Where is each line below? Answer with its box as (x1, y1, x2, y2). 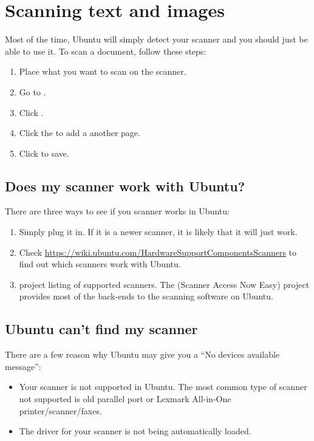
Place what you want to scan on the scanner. (19, 65, 186, 78)
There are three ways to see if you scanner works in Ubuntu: (5, 205, 230, 217)
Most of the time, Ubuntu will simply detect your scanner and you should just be (5, 33, 308, 46)
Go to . (19, 85, 46, 98)
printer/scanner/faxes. (19, 404, 102, 417)
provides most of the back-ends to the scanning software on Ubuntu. (19, 290, 273, 303)
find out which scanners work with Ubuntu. (19, 258, 181, 270)
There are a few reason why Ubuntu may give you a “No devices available (5, 348, 280, 361)
